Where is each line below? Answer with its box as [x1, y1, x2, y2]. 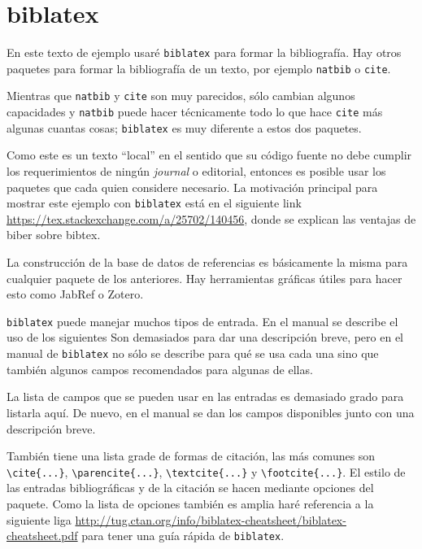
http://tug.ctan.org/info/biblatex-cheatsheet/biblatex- [75, 511, 346, 528]
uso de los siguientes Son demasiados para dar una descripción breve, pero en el [7, 329, 403, 346]
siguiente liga [7, 511, 72, 528]
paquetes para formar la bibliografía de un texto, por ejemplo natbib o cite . [7, 59, 391, 76]
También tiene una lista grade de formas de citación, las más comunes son [7, 447, 376, 464]
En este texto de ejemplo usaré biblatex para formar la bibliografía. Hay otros [7, 44, 402, 61]
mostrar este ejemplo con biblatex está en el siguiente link [7, 194, 302, 211]
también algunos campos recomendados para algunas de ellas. [7, 360, 313, 377]
